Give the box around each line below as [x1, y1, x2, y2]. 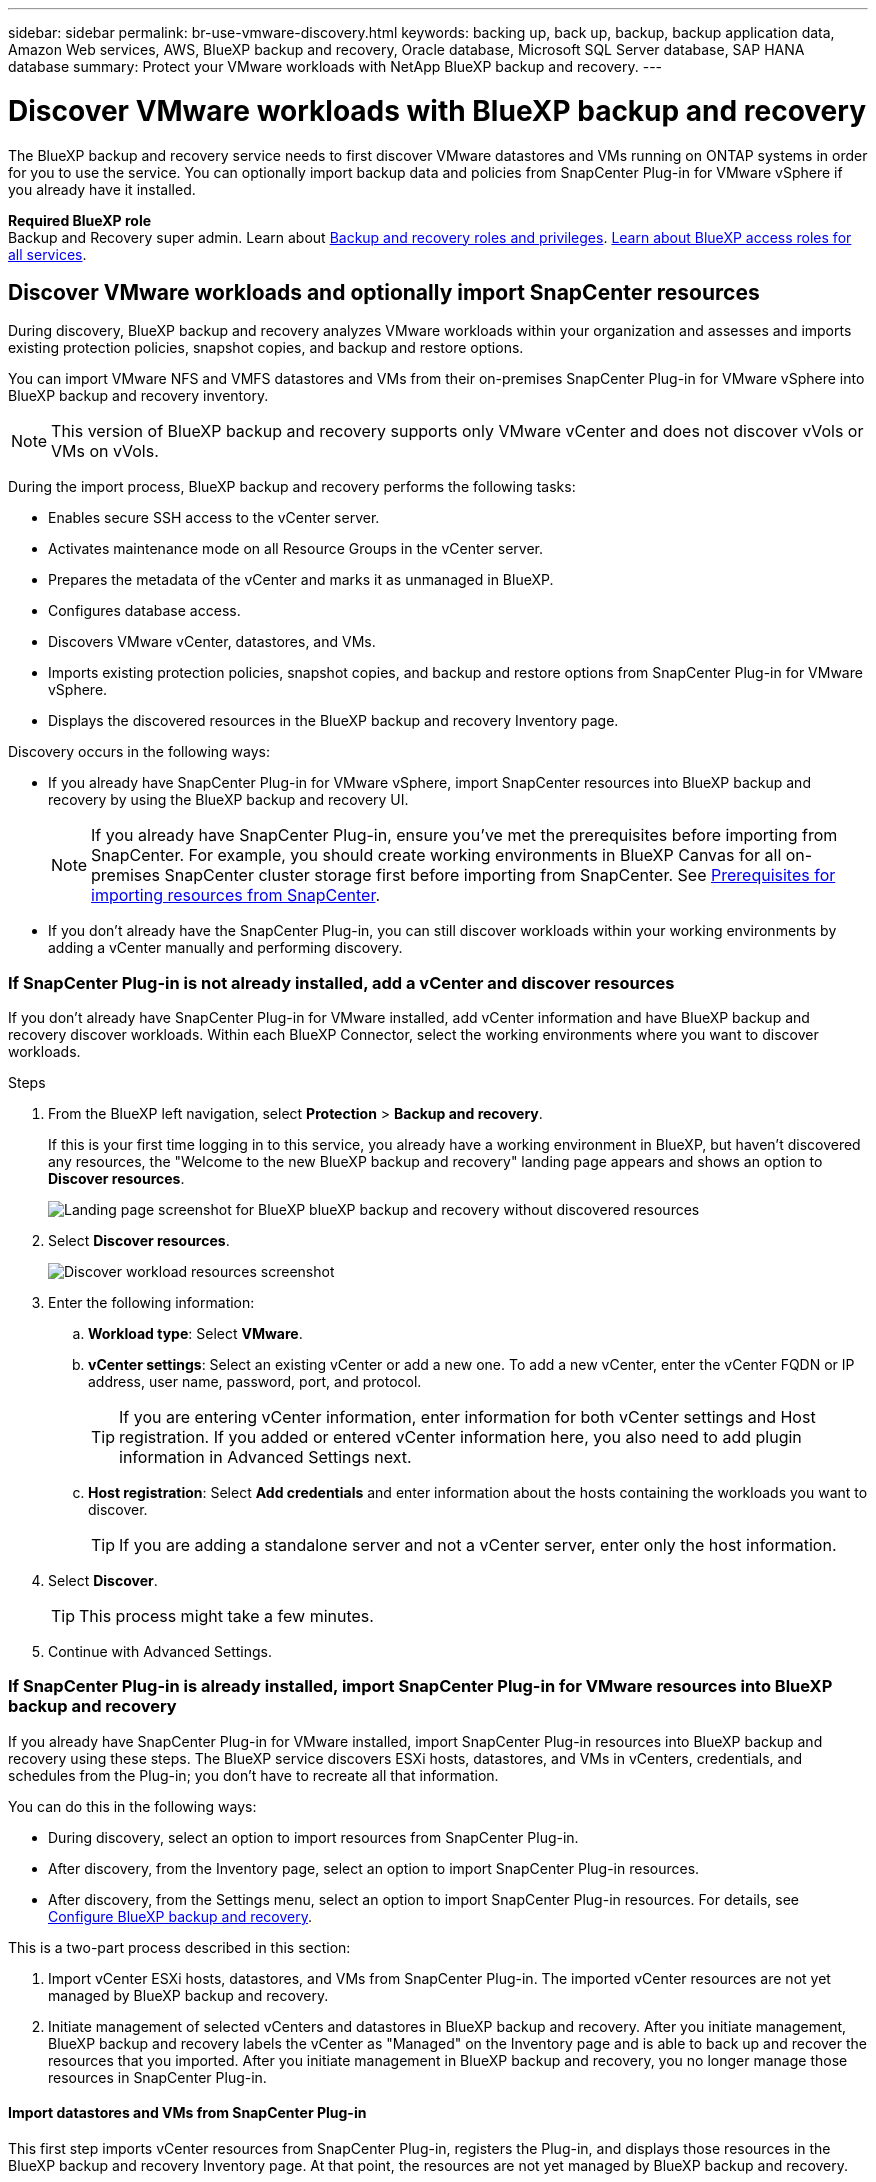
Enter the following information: [48, 1294, 255, 1312]
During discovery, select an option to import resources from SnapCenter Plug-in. [48, 1828, 579, 1846]
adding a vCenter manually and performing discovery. [48, 939, 403, 957]
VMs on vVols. [51, 441, 159, 462]
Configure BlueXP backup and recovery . [48, 1907, 313, 1925]
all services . [8, 245, 87, 263]
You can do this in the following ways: [8, 1797, 257, 1815]
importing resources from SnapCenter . [91, 885, 381, 906]
